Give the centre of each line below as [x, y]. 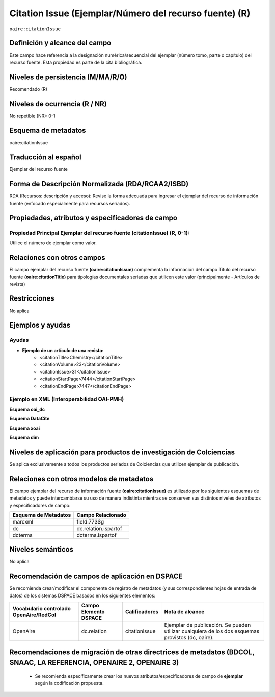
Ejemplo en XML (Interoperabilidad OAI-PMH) [67, 399]
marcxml [23, 521]
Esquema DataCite [30, 419]
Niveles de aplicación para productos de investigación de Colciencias [122, 452]
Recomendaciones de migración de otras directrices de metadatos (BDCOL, [132, 652]
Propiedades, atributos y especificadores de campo [93, 218]
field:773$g [90, 521]
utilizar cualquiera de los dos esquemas [212, 631]
